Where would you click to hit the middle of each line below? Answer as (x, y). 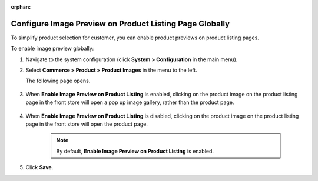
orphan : (21, 7)
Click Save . (39, 167)
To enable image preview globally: (52, 48)
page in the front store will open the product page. (87, 124)
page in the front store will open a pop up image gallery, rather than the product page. (130, 102)
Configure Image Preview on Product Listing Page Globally (120, 24)
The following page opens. (58, 81)
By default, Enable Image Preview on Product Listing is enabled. (135, 151)
